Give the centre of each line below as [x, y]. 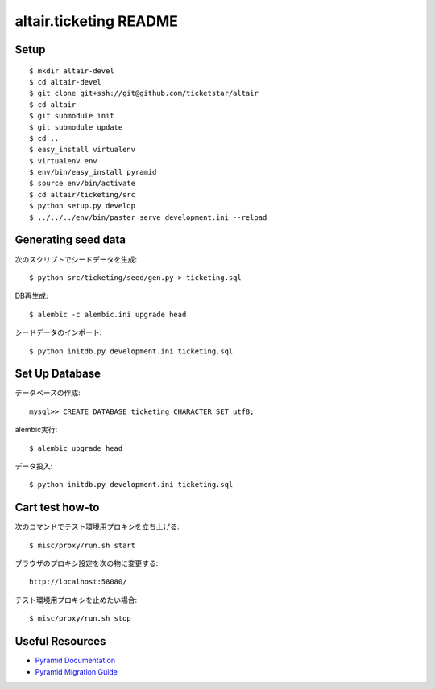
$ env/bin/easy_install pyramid [93, 172]
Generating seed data [70, 240]
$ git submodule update [76, 127]
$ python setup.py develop [83, 206]
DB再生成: [31, 296]
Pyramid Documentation [75, 661]
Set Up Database [58, 374]
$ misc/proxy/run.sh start [83, 545]
